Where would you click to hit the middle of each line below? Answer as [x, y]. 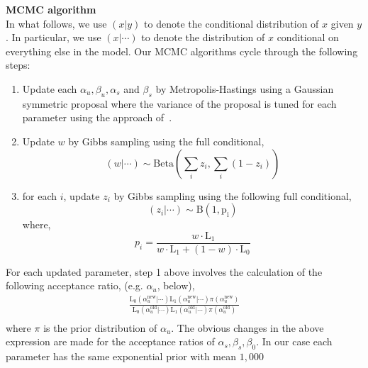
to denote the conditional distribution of [232, 23]
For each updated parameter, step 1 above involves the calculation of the [164, 271]
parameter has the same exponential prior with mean [121, 356]
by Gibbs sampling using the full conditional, [166, 141]
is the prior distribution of [100, 327]
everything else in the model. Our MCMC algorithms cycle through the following [182, 51]
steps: [18, 65]
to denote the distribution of [203, 37]
